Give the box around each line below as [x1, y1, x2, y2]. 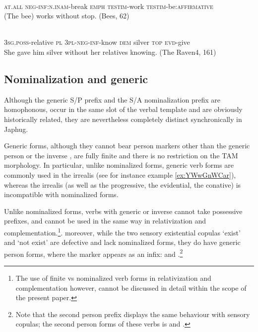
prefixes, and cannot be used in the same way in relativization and [4, 216, 206, 226]
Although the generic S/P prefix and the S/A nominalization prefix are [4, 94, 220, 105]
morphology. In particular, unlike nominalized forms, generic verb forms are [4, 160, 234, 170]
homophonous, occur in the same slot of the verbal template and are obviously [4, 104, 243, 114]
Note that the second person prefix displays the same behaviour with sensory [15, 309, 250, 319]
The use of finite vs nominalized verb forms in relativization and [15, 272, 211, 283]
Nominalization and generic [4, 71, 148, 86]
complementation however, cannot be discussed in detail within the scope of [15, 282, 247, 293]
